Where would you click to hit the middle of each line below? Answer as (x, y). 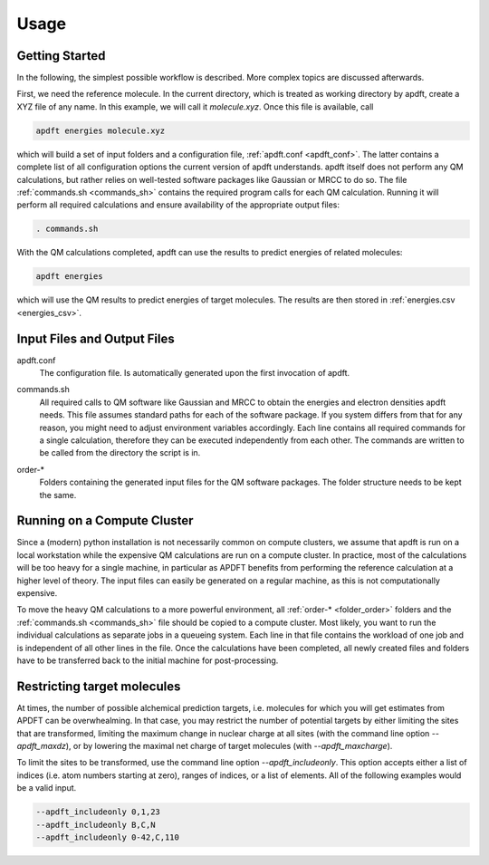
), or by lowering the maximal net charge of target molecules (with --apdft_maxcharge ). (229, 746)
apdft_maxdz (42, 746)
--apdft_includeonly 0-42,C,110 (108, 837)
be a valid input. (47, 788)
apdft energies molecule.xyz (101, 130)
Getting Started (61, 56)
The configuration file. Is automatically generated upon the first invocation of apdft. (195, 373)
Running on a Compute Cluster (105, 521)
